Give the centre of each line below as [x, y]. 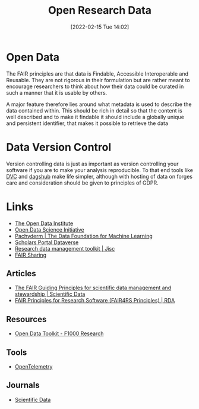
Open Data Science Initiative [49, 229]
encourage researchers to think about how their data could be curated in [95, 86]
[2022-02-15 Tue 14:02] [100, 27]
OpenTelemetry [34, 366]
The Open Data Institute [44, 223]
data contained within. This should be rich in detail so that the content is [94, 110]
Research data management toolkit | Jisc [65, 248]
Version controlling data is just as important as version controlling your [92, 164]
